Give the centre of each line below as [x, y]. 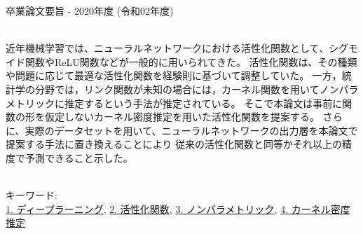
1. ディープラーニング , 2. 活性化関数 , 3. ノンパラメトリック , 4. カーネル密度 [178, 208]
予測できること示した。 [79, 157]
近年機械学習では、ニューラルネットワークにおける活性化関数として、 [167, 48]
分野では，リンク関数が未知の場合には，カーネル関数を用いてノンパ [192, 89]
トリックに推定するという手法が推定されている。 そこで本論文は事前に [179, 103]
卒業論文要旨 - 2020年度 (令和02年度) [90, 11]
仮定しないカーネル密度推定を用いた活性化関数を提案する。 [182, 117]
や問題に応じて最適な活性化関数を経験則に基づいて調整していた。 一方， [174, 75]
